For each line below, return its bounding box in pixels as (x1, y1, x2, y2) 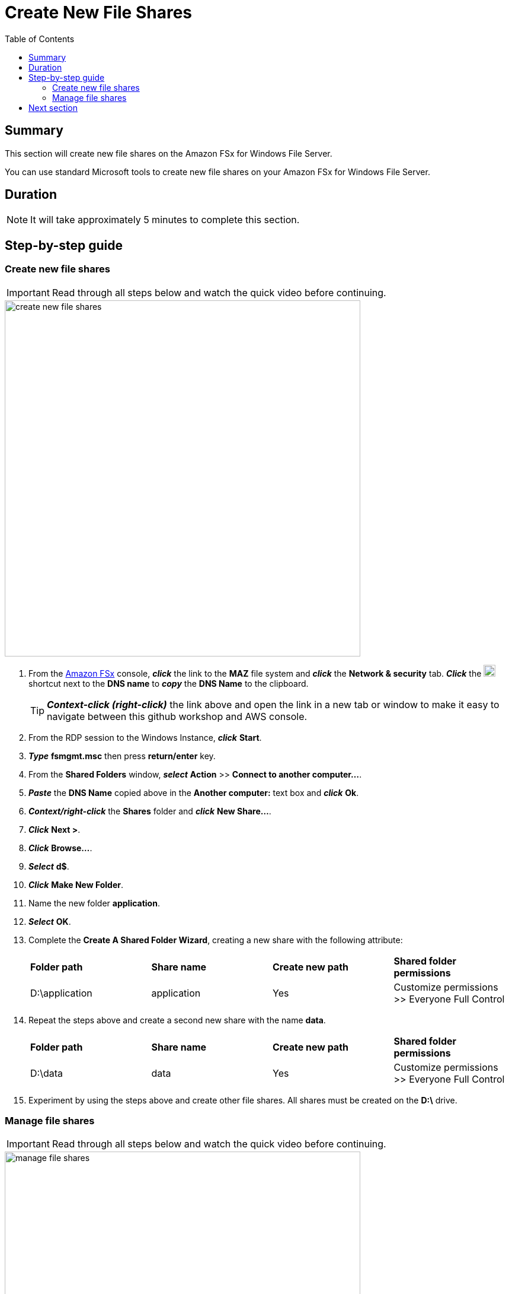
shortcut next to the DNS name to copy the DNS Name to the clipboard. (28, 678, 309, 689)
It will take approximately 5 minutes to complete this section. (30, 214, 300, 226)
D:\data (30, 1067, 63, 1079)
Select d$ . (28, 861, 69, 871)
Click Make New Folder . (28, 879, 124, 890)
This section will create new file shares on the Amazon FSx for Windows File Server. (5, 148, 332, 158)
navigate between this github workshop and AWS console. (47, 710, 308, 722)
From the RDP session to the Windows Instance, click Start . (28, 732, 262, 743)
